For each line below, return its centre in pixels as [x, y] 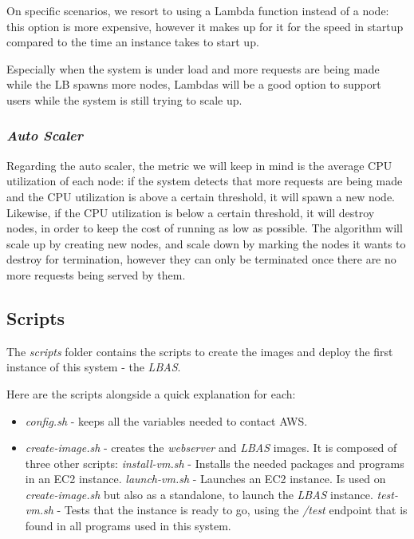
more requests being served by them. [96, 274]
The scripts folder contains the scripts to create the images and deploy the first [200, 351]
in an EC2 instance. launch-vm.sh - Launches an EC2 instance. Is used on [205, 479]
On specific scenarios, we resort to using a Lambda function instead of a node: [198, 10]
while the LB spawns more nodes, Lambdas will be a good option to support [194, 84]
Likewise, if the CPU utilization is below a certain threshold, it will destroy [191, 212]
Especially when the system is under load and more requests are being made [193, 68]
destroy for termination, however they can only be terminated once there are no [201, 259]
